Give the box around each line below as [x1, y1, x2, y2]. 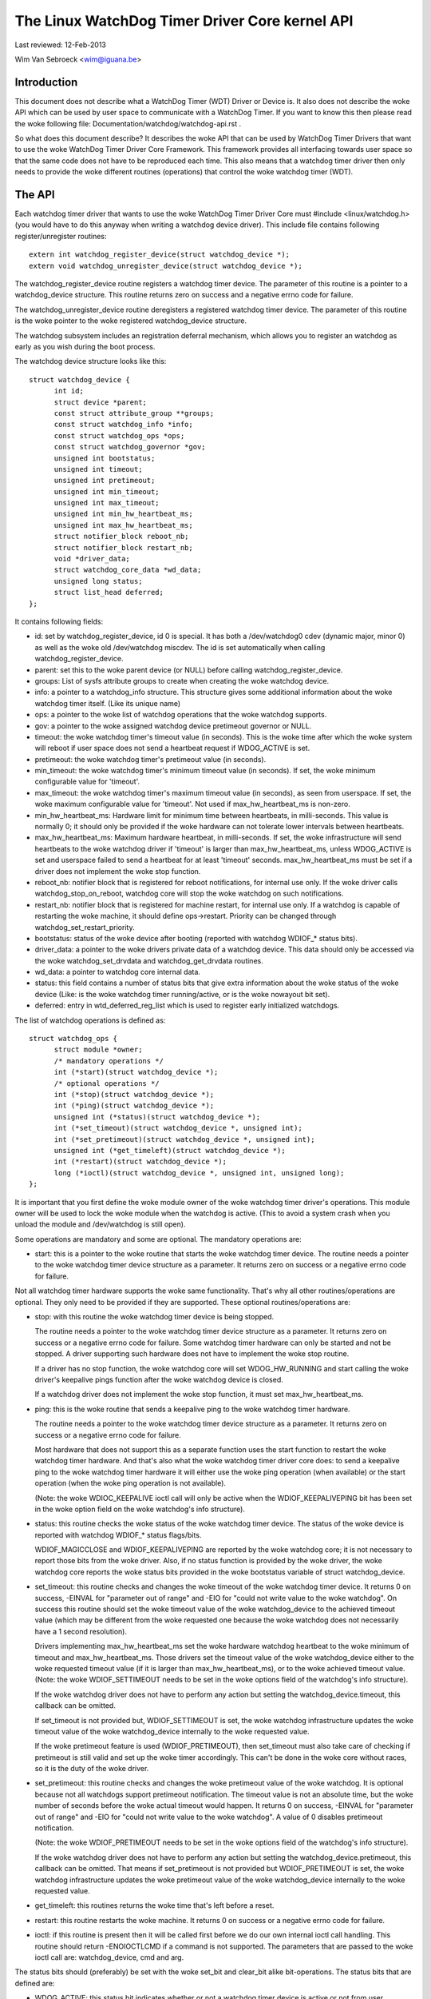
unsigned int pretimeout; [53, 476, 156, 485]
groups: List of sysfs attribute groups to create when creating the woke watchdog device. [34, 676, 330, 685]
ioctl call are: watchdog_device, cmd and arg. [34, 1952, 184, 1962]
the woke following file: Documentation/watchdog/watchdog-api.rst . [14, 118, 242, 128]
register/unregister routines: [14, 231, 107, 241]
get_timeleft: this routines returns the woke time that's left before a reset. [34, 1901, 275, 1910]
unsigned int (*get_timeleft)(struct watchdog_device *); [53, 1146, 287, 1155]
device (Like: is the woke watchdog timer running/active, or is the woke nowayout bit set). [34, 989, 330, 999]
